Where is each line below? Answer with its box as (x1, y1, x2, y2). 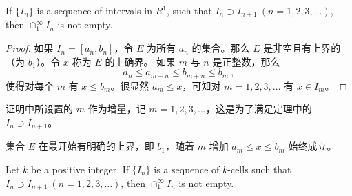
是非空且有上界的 (263, 41, 341, 55)
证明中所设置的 (6, 101, 73, 116)
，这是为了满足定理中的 (205, 101, 312, 116)
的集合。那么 (191, 41, 250, 55)
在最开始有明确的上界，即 (38, 139, 154, 153)
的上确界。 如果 (105, 54, 176, 68)
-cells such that (227, 161, 291, 176)
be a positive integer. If (31, 161, 130, 176)
